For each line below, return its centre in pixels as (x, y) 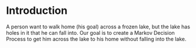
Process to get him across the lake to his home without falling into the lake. (96, 39)
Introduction (37, 11)
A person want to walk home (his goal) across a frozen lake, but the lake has (98, 27)
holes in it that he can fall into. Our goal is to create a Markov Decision (90, 32)
